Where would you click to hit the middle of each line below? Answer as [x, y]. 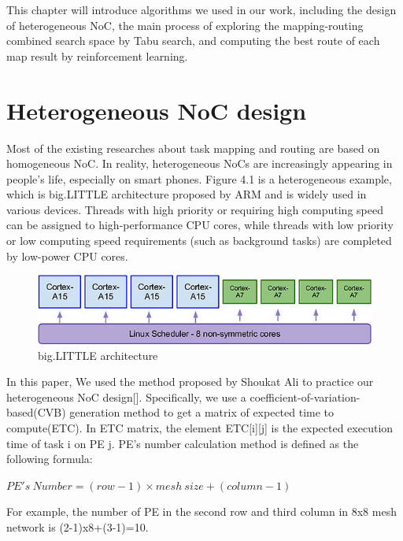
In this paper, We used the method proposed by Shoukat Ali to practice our [190, 382]
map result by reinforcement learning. [97, 56]
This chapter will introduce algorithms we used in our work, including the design [201, 9]
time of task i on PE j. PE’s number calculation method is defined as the [183, 443]
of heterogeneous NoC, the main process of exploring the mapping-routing [185, 25]
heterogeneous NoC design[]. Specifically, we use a [126, 396]
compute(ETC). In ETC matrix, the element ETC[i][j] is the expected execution [200, 428]
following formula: [50, 459]
